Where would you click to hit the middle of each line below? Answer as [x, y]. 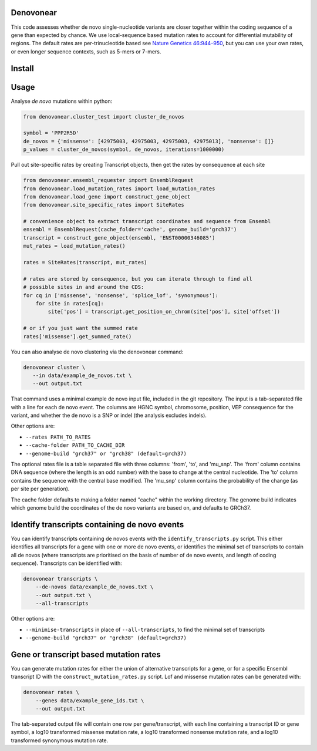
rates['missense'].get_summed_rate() [77, 336]
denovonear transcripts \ [60, 579]
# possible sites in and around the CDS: [84, 287]
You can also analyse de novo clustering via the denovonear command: [97, 352]
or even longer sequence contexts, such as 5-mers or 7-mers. [86, 51]
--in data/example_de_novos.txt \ [82, 375]
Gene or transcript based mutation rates [86, 654]
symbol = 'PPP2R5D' [51, 133]
